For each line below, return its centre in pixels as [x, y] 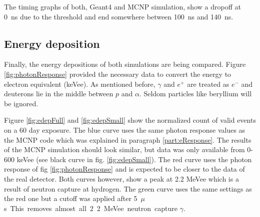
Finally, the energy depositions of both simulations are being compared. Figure [125, 64]
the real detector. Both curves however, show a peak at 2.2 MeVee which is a [121, 178]
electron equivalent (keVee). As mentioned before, [80, 84]
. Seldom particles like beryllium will [195, 94]
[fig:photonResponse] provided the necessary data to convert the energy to [118, 74]
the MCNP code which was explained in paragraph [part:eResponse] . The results [128, 139]
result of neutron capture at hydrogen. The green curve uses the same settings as [128, 188]
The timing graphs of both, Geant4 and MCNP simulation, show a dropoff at [122, 6]
